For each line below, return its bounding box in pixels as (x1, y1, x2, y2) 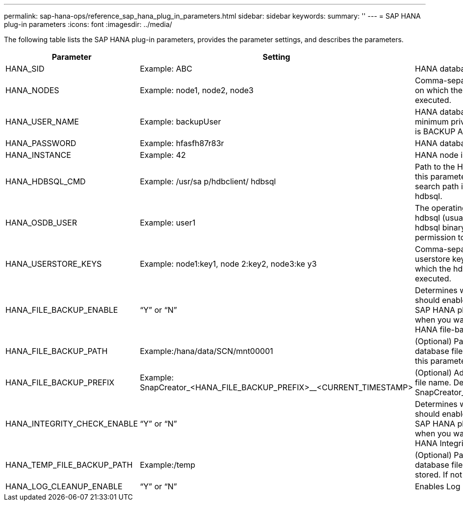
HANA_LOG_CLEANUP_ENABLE (5, 481, 123, 491)
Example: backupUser (140, 117, 221, 126)
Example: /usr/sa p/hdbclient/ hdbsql (140, 177, 276, 186)
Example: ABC (140, 64, 192, 74)
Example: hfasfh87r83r (140, 138, 224, 148)
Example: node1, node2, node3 (140, 85, 254, 95)
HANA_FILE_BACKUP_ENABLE (5, 305, 118, 315)
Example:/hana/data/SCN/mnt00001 (140, 346, 273, 356)
